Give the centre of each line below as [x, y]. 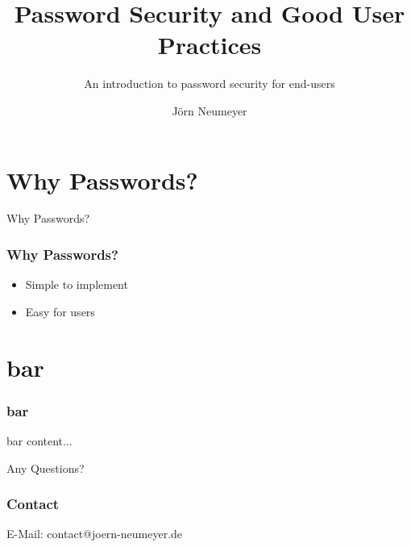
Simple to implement [77, 284]
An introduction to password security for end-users [210, 84]
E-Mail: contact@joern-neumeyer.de [95, 534]
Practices [210, 45]
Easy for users [60, 311]
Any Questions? [46, 468]
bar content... [39, 441]
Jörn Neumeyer [210, 110]
